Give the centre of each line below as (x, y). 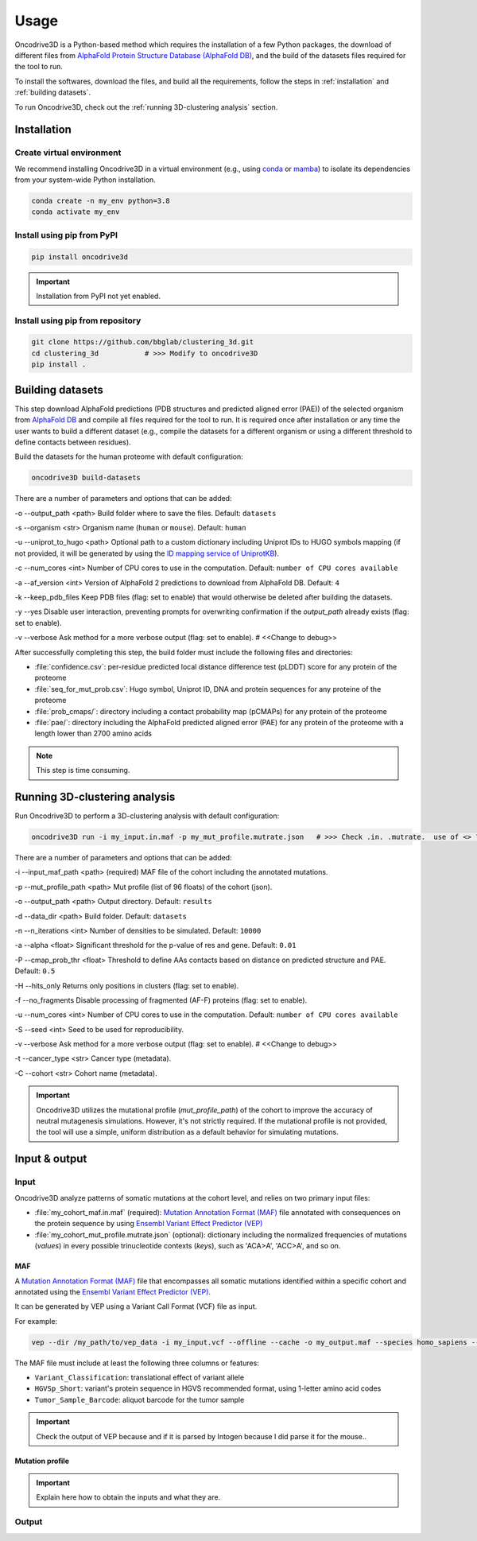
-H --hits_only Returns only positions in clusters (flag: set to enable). (127, 985)
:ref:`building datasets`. (53, 92)
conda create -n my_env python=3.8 (101, 201)
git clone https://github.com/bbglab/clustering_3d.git (143, 342)
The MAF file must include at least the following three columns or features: (137, 1363)
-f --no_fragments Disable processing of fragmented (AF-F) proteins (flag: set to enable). (161, 1000)
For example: (36, 1321)
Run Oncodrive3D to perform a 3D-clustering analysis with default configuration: (147, 816)
